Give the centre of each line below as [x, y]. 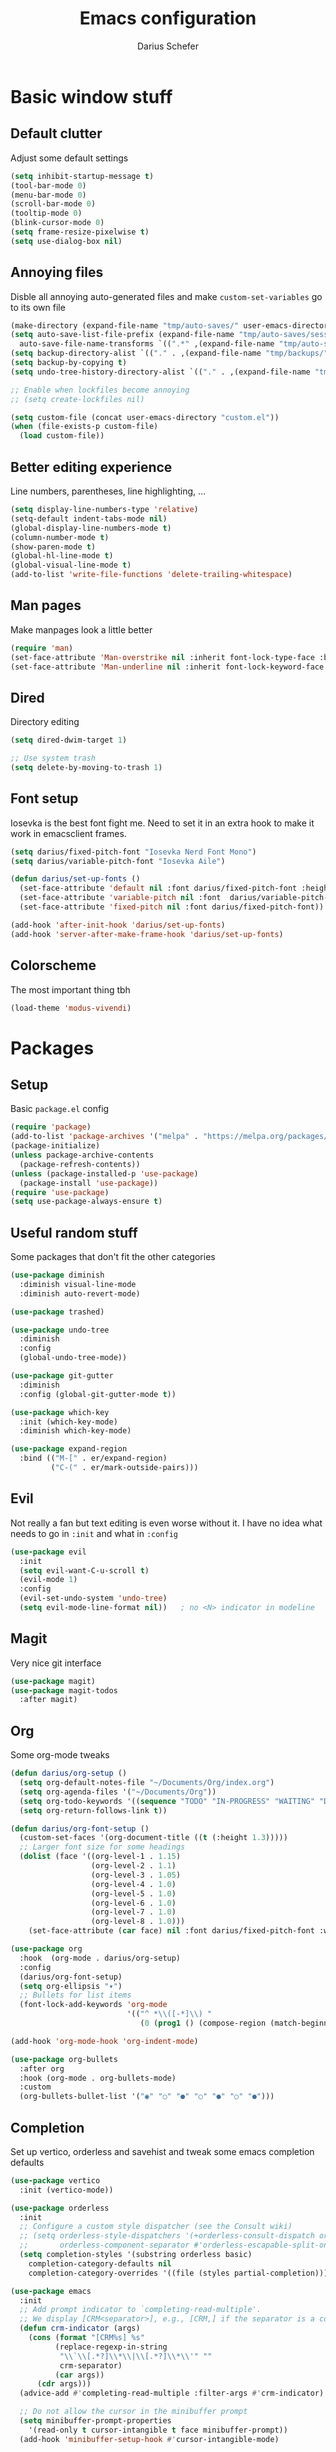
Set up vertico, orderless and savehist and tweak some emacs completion [162, 2151]
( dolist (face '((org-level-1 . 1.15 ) [100, 1857]
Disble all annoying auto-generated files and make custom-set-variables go [166, 296]
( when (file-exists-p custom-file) [84, 427]
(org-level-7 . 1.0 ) [133, 1912]
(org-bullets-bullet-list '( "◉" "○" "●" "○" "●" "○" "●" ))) [147, 2097]
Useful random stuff [74, 1232]
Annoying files [57, 272]
